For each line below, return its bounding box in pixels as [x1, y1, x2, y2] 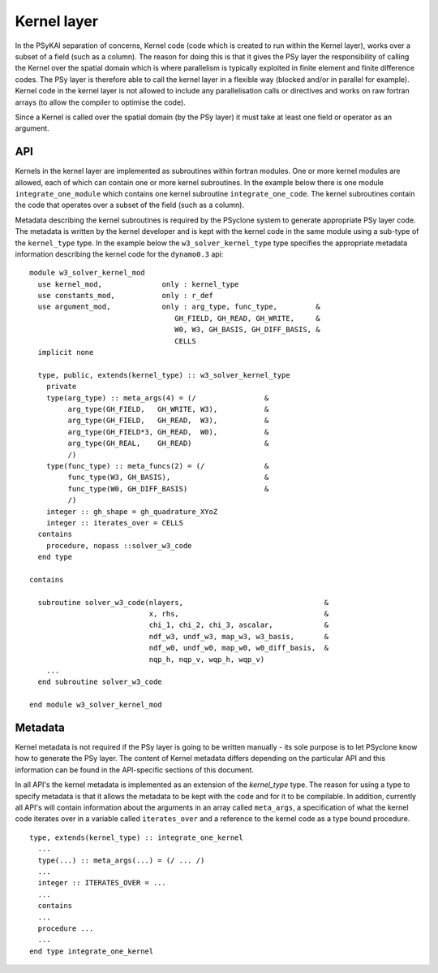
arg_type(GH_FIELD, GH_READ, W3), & [67, 416, 269, 426]
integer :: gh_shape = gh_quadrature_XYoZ [45, 507, 218, 516]
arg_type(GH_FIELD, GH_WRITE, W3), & [67, 404, 269, 413]
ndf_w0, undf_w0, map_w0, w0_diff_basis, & [148, 643, 329, 653]
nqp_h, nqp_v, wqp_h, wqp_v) [148, 655, 265, 664]
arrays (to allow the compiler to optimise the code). [15, 97, 186, 107]
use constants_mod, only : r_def [37, 291, 214, 301]
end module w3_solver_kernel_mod [29, 700, 162, 710]
